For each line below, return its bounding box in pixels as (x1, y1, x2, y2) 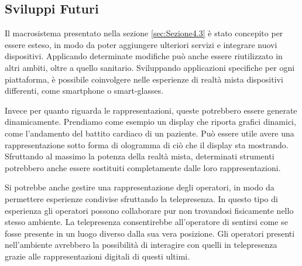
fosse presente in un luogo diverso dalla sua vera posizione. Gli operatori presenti (5, 227, 295, 239)
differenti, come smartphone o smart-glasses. (5, 84, 164, 97)
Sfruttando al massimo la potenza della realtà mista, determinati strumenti (5, 150, 274, 162)
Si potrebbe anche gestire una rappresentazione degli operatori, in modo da (5, 181, 274, 193)
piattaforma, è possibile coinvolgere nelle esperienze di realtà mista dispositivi (5, 73, 283, 85)
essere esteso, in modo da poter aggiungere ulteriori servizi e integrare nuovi (5, 38, 277, 50)
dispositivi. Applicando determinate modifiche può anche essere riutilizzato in (5, 50, 283, 62)
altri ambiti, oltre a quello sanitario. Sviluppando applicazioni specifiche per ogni (5, 61, 295, 73)
